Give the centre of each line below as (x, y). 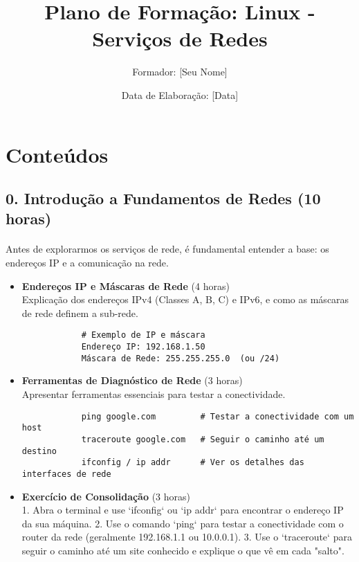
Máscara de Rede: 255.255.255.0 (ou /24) (181, 358)
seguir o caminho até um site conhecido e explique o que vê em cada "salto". (183, 550)
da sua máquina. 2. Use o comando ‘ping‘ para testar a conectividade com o (183, 523)
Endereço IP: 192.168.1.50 (143, 347)
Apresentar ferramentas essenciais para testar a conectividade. (154, 393)
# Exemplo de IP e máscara (143, 335)
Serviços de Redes (180, 38)
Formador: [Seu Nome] (180, 72)
